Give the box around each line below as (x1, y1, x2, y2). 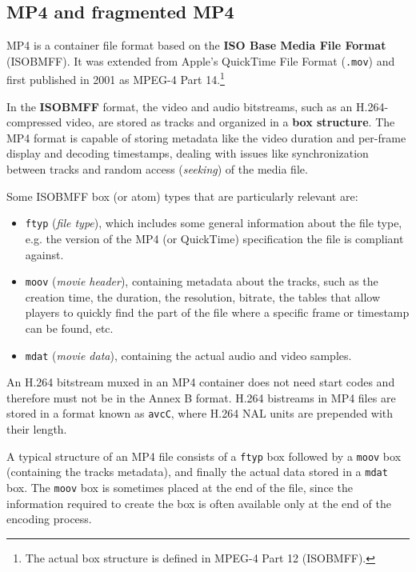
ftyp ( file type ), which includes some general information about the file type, (25, 214, 402, 231)
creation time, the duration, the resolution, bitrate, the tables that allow (25, 288, 381, 305)
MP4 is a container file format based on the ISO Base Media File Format (6, 37, 386, 54)
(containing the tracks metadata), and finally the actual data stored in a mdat (6, 463, 388, 480)
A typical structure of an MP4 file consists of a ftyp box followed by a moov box (6, 447, 402, 464)
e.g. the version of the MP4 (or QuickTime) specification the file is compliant (25, 230, 404, 246)
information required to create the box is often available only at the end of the (6, 494, 391, 511)
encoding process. (6, 510, 92, 527)
